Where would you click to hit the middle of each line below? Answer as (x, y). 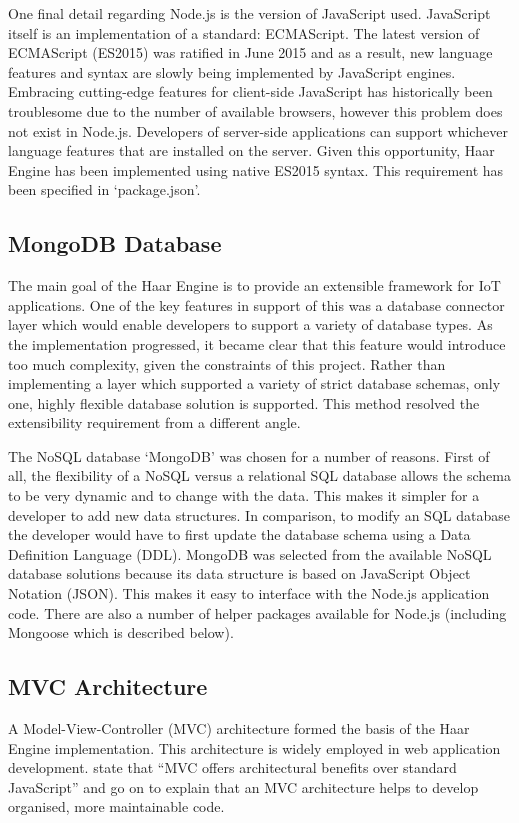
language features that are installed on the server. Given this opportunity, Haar (251, 150)
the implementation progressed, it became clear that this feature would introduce (257, 343)
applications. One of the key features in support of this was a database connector (256, 304)
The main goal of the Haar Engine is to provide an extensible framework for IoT (254, 285)
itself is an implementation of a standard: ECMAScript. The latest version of (244, 32)
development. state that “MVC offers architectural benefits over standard (232, 767)
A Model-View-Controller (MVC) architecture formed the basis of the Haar (239, 728)
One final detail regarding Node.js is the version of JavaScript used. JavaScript (249, 13)
